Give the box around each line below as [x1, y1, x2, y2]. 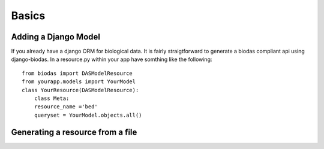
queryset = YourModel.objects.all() [34, 111, 142, 118]
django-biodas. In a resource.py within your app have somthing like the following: [11, 56, 212, 63]
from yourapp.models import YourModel [22, 78, 136, 85]
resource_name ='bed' [34, 104, 98, 110]
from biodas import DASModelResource [22, 69, 133, 77]
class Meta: [34, 95, 70, 102]
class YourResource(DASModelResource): [22, 87, 139, 93]
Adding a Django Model [11, 32, 100, 42]
